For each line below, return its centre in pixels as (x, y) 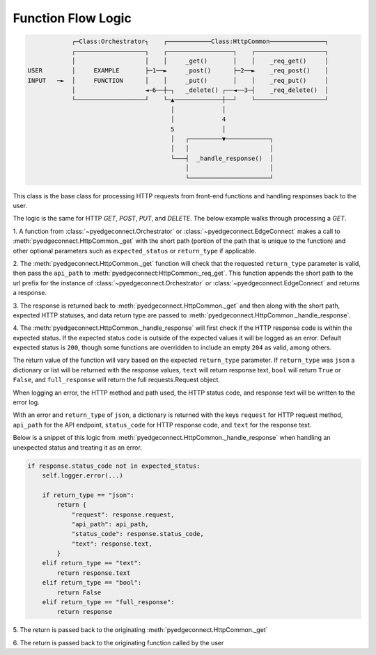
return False (79, 592)
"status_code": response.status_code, (138, 534)
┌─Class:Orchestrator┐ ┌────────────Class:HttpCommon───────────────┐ (200, 41)
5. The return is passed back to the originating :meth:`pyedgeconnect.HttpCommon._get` (140, 630)
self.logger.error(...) (83, 475)
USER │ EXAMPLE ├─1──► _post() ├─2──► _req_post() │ (178, 71)
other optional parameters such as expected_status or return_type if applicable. (135, 251)
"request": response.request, (123, 514)
